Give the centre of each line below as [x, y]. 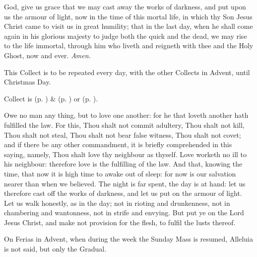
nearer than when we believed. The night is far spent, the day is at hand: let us [125, 183]
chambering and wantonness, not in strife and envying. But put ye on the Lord [124, 213]
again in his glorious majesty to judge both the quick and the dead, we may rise [126, 36]
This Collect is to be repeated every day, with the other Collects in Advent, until [127, 72]
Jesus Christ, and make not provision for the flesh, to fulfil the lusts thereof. [120, 222]
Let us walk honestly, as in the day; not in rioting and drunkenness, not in [117, 203]
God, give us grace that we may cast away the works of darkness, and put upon [125, 6]
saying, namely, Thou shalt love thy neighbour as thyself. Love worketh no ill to [126, 154]
